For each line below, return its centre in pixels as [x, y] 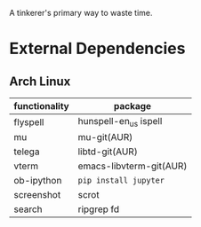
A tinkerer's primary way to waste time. [81, 13]
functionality [41, 106]
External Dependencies [97, 49]
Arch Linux [40, 81]
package [133, 106]
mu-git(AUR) [105, 137]
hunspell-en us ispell [120, 122]
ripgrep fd [99, 209]
